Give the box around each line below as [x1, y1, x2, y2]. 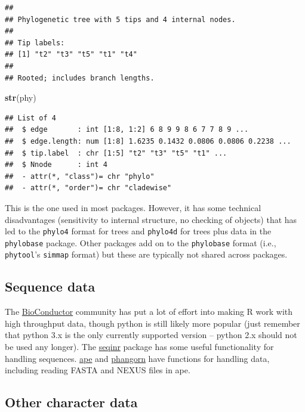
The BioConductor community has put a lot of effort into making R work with [5, 305, 293, 318]
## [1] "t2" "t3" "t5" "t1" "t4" [5, 50, 137, 59]
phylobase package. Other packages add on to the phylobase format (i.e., [5, 236, 276, 249]
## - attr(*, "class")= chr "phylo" [5, 172, 155, 181]
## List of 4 [5, 113, 56, 122]
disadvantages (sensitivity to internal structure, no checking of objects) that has [5, 213, 297, 225]
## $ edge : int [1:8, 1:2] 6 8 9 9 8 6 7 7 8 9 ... [5, 125, 249, 134]
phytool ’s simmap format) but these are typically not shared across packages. [5, 248, 288, 261]
